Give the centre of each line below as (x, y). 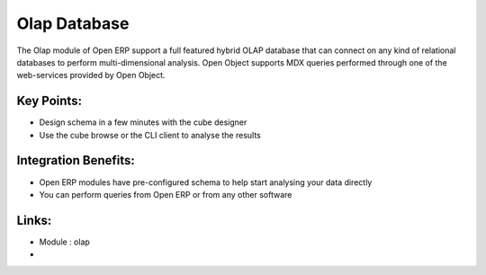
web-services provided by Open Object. (91, 75)
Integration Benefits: (76, 160)
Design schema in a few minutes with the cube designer (143, 122)
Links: (34, 220)
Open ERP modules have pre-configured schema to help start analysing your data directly (206, 182)
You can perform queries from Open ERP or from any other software (166, 194)
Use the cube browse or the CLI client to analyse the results (150, 135)
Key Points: (49, 101)
